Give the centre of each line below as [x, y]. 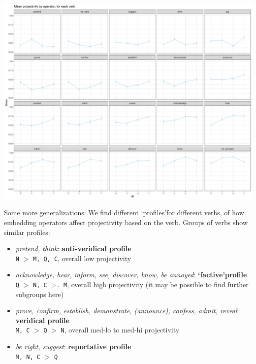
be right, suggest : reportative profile [73, 347]
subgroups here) [40, 294]
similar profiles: [27, 232]
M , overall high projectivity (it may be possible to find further [156, 284]
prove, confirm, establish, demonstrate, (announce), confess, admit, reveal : [127, 311]
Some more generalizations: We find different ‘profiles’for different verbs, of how [124, 213]
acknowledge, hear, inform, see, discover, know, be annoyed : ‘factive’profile [131, 275]
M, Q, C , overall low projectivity [82, 258]
